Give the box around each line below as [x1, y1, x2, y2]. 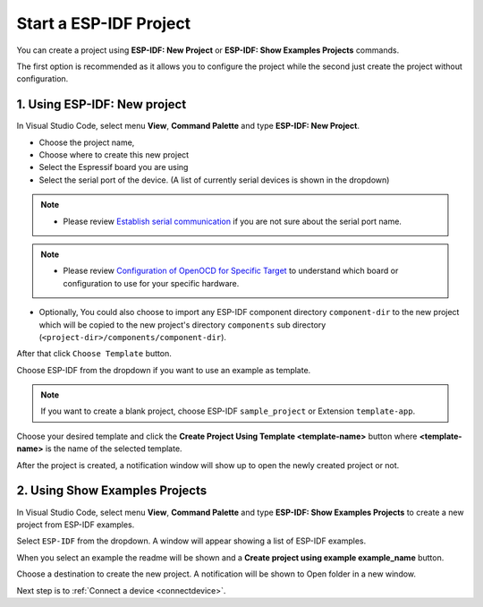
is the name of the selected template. [45, 443, 182, 454]
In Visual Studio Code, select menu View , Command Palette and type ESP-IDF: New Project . [16, 121, 360, 132]
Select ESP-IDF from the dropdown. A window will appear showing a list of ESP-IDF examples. [16, 535, 367, 546]
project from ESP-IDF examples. [16, 519, 135, 530]
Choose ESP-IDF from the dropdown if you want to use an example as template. [16, 364, 311, 375]
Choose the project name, [38, 137, 135, 148]
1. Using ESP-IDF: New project [16, 97, 187, 112]
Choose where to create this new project [38, 150, 190, 160]
